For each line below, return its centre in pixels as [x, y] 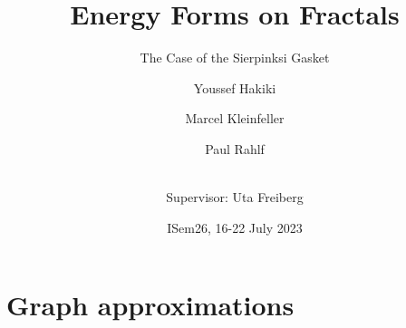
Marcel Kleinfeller [235, 118]
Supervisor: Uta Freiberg [235, 197]
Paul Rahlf [235, 148]
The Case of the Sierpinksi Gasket [235, 58]
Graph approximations [150, 305]
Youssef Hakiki [235, 87]
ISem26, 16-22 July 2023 [235, 227]
